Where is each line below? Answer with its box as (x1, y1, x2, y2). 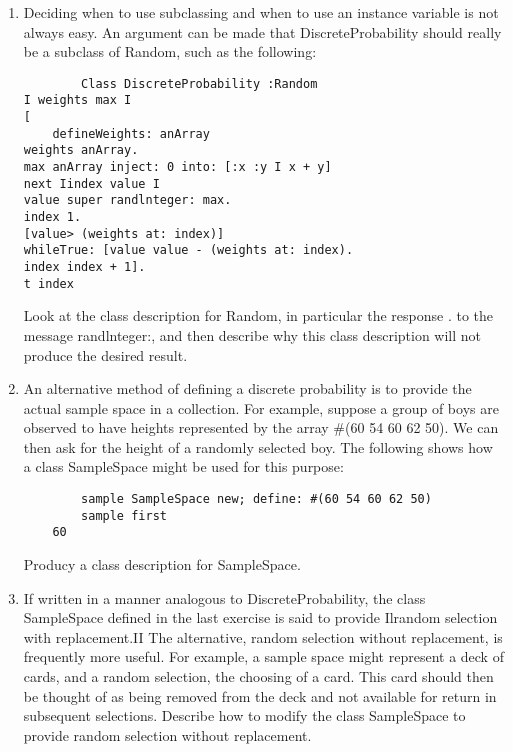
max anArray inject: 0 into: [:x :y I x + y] (23, 160, 332, 175)
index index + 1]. (23, 260, 146, 274)
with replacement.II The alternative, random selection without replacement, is (23, 626, 503, 647)
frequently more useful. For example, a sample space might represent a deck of (23, 646, 504, 667)
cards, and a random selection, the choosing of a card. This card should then (23, 666, 494, 686)
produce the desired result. (23, 344, 188, 365)
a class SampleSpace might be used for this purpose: (23, 456, 344, 477)
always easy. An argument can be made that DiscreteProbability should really (23, 21, 502, 42)
